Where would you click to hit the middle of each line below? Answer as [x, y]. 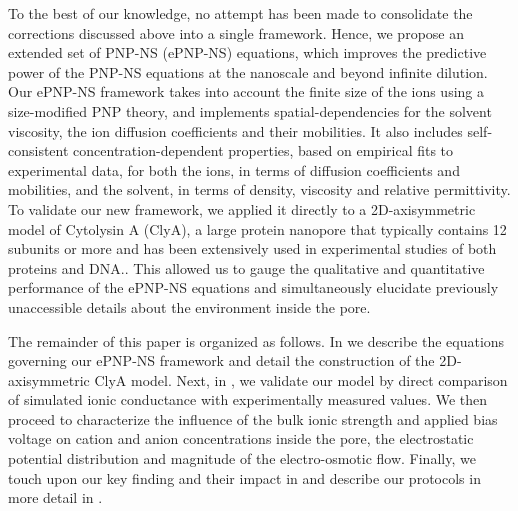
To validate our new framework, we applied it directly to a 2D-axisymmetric [242, 208]
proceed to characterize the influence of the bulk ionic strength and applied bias [253, 418]
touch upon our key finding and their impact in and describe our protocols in [244, 477]
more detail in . [55, 497]
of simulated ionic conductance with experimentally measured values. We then [248, 399]
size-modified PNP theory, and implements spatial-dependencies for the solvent [250, 110]
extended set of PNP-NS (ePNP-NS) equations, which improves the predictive [247, 52]
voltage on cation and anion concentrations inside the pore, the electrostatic [241, 438]
